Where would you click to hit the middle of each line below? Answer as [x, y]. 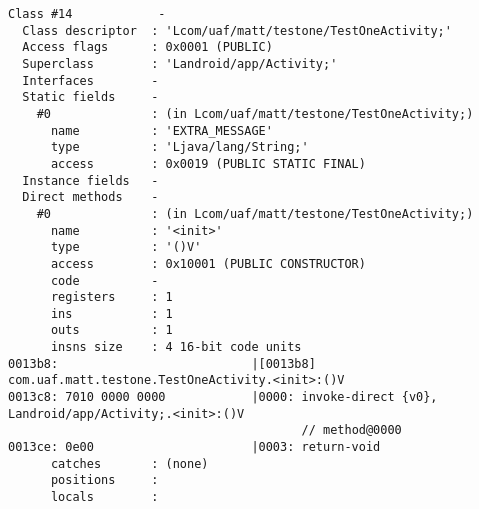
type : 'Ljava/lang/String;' [179, 147]
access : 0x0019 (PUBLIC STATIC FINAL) [208, 163]
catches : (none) [129, 463]
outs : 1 [111, 330]
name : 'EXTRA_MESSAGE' [161, 130]
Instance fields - [90, 180]
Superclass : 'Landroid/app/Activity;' [180, 63]
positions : [104, 480]
